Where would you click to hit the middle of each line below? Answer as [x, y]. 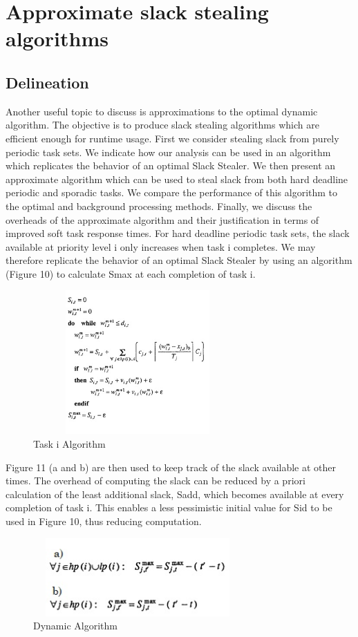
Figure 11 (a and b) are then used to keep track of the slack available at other [171, 467]
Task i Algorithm [69, 443]
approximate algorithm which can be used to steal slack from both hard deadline [177, 179]
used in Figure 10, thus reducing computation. [104, 521]
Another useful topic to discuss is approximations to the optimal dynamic [162, 111]
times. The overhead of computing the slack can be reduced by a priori [156, 481]
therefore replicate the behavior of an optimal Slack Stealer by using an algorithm [179, 260]
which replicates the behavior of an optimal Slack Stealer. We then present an [171, 165]
